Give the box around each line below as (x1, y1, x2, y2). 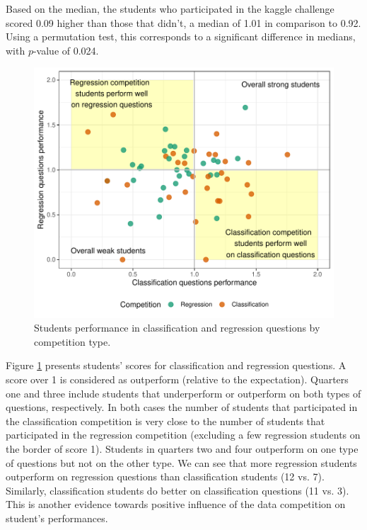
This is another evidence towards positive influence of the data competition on (6, 497, 346, 512)
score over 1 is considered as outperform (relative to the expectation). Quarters (6, 372, 349, 387)
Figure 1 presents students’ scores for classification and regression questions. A (6, 358, 346, 373)
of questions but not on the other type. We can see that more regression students (6, 455, 357, 470)
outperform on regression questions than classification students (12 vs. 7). (6, 469, 325, 484)
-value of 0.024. (33, 43, 99, 57)
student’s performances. (6, 511, 108, 526)
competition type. (34, 334, 111, 349)
